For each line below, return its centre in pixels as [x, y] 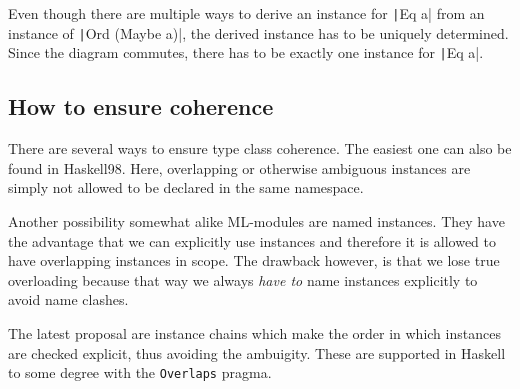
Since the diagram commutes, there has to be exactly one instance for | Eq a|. [246, 52]
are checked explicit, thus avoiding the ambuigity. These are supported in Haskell [257, 352]
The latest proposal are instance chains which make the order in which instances [254, 332]
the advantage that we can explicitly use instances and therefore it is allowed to [252, 240]
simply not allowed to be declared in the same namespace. [186, 187]
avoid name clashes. [68, 299]
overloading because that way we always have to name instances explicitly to [243, 279]
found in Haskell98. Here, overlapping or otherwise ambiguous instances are [239, 167]
